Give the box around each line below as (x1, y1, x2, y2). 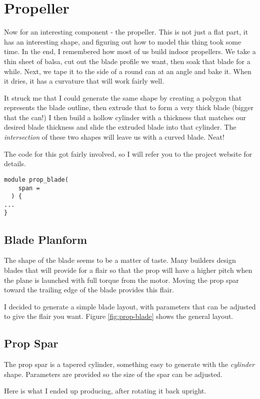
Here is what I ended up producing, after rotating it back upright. (4, 385, 206, 396)
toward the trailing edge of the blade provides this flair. (4, 284, 174, 295)
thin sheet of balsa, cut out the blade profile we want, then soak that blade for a (4, 56, 250, 66)
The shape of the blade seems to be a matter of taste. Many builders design (4, 255, 236, 265)
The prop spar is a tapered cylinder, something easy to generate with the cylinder (4, 359, 255, 369)
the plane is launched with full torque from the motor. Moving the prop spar (4, 274, 239, 285)
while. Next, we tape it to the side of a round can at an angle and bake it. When (4, 66, 251, 76)
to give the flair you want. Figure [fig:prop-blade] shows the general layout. (4, 311, 233, 321)
